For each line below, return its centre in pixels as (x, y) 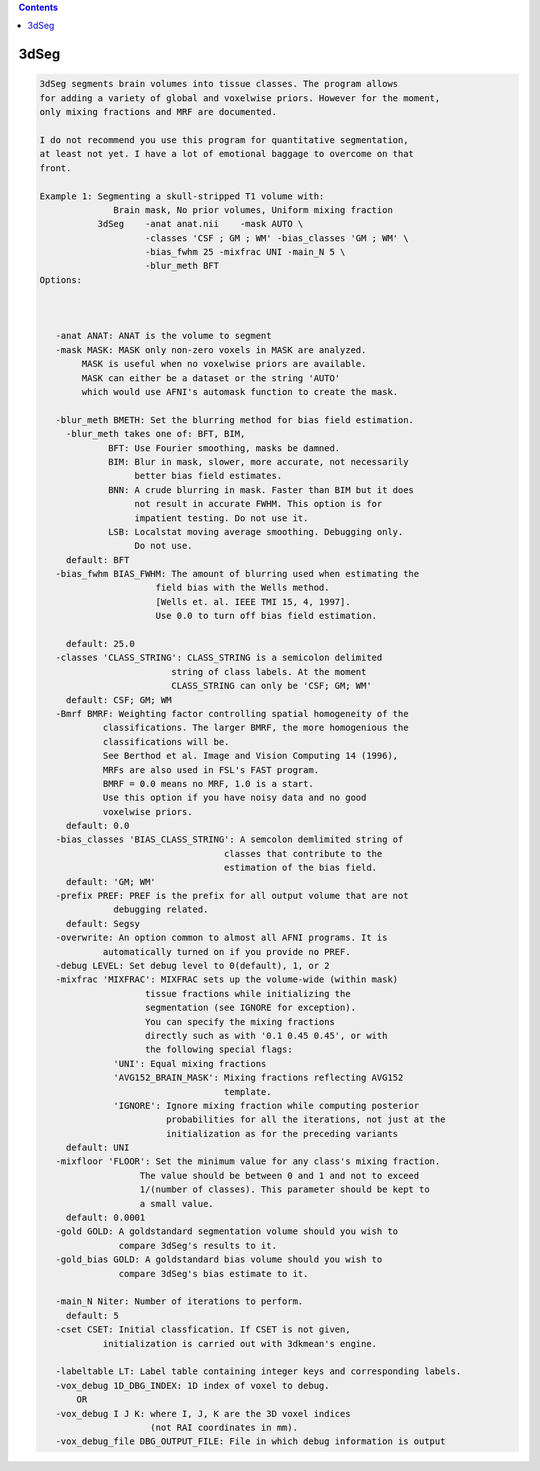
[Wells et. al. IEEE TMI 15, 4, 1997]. (253, 601)
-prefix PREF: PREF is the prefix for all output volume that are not (232, 896)
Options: (61, 279)
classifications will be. (166, 741)
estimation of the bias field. (300, 868)
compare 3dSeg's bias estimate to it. (213, 1273)
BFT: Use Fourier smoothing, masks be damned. (224, 448)
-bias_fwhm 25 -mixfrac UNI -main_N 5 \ (245, 252)
